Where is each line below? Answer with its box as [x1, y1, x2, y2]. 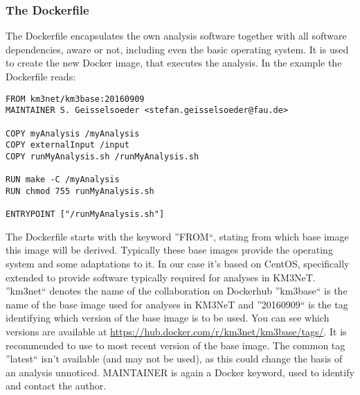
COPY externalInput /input [6, 140, 129, 150]
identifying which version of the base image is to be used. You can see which [6, 310, 330, 325]
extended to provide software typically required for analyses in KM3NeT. [6, 270, 316, 284]
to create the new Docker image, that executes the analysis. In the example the [6, 55, 342, 70]
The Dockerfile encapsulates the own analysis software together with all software [6, 28, 347, 43]
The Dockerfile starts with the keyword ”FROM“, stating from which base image [6, 229, 349, 243]
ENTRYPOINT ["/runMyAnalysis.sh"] [6, 209, 165, 220]
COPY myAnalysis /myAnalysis [6, 128, 140, 139]
